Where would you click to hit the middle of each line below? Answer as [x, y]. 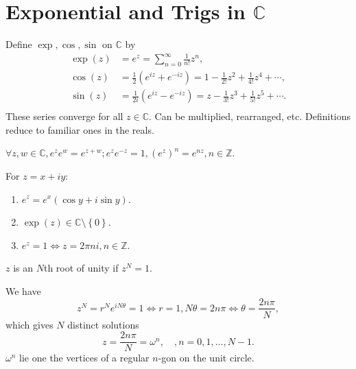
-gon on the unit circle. [206, 358]
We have [23, 290]
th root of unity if [81, 268]
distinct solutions [103, 324]
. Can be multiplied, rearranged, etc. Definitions [250, 116]
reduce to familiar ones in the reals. [80, 129]
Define [19, 44]
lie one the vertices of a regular [84, 358]
